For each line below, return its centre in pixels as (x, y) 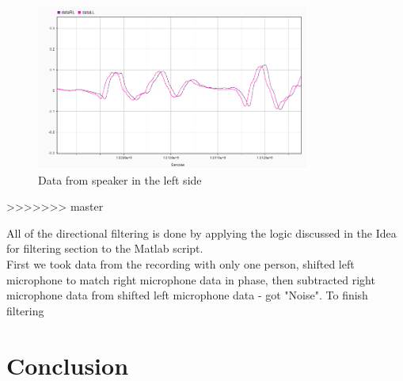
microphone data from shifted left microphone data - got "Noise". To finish (187, 295)
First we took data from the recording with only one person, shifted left (181, 264)
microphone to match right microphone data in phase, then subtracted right (191, 279)
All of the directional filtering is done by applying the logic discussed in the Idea (201, 232)
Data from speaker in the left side (120, 179)
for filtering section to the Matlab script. (105, 248)
